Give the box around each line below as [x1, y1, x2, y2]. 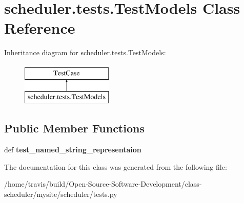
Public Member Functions [4, 120, 145, 136]
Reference [4, 17, 75, 38]
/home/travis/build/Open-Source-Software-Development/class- [4, 178, 202, 189]
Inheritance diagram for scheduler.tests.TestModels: [4, 47, 166, 58]
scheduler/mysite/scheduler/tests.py [4, 189, 117, 199]
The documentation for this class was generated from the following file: [4, 161, 227, 172]
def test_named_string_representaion [4, 144, 141, 155]
